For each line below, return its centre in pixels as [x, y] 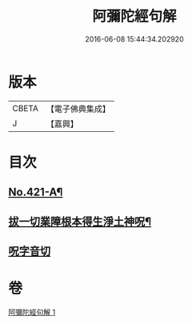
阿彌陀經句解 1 [32, 312]
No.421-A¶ [36, 192]
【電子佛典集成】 [78, 109]
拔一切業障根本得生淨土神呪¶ [80, 221]
